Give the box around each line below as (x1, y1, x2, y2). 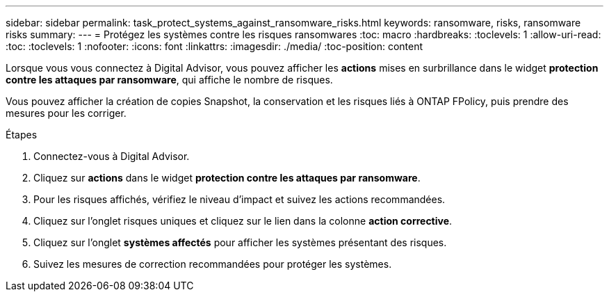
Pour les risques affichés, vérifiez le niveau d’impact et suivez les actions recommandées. (33, 193, 446, 205)
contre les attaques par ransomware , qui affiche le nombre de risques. (6, 74, 333, 86)
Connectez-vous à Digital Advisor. (33, 150, 190, 162)
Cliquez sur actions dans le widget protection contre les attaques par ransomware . (33, 172, 421, 184)
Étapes (6, 129, 38, 141)
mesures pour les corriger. (6, 107, 127, 119)
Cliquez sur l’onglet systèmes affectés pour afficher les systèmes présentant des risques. (33, 236, 447, 248)
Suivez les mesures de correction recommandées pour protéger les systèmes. (33, 258, 392, 270)
